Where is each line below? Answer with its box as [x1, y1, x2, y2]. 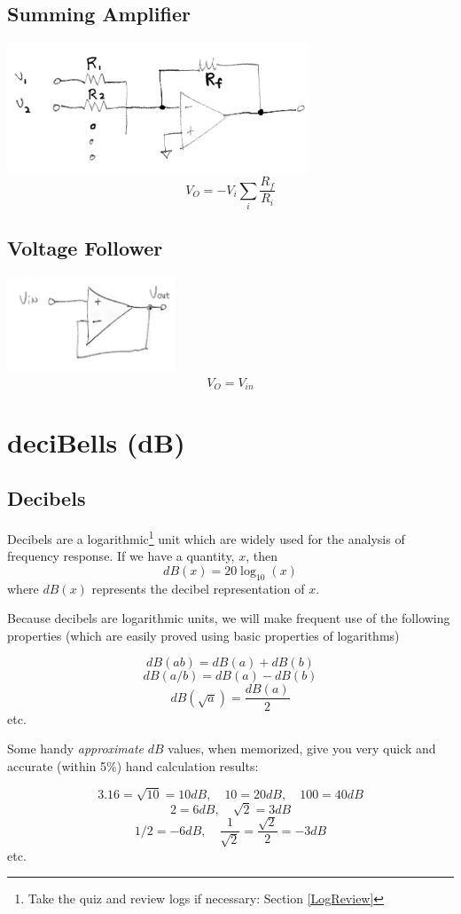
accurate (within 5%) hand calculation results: [7, 756, 259, 775]
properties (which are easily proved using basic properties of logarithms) [7, 626, 400, 644]
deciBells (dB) [7, 423, 185, 460]
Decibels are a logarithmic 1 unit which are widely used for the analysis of [7, 527, 405, 548]
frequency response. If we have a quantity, [7, 547, 235, 565]
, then [246, 547, 277, 565]
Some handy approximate [7, 739, 145, 758]
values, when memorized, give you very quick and [168, 739, 436, 758]
